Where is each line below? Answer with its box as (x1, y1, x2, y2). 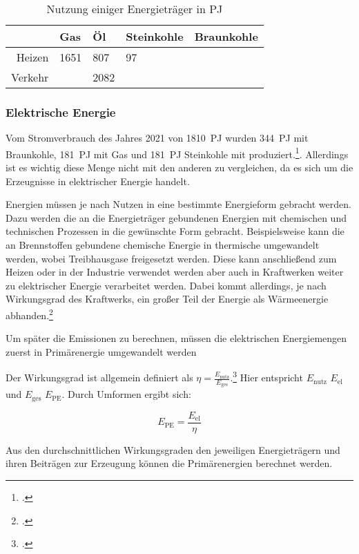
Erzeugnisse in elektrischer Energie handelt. (6, 173, 190, 188)
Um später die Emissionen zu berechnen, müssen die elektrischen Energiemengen (6, 331, 347, 345)
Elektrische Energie (6, 103, 116, 120)
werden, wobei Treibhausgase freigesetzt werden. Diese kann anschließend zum (6, 251, 337, 265)
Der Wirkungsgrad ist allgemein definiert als (6, 370, 193, 385)
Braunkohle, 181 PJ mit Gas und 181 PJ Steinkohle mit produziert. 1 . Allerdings (6, 144, 349, 161)
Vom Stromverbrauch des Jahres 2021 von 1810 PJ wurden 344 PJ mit (6, 131, 309, 145)
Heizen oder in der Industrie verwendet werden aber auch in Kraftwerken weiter (6, 265, 344, 279)
